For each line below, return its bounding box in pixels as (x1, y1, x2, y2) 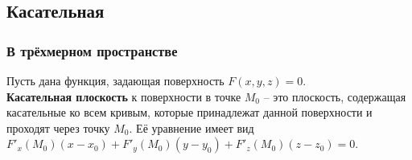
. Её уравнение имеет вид (129, 119, 254, 136)
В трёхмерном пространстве (6, 40, 178, 60)
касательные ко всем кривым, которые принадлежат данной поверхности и (6, 104, 373, 121)
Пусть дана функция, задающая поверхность (6, 72, 225, 88)
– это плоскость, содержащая (263, 88, 406, 105)
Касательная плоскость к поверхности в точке (6, 88, 241, 105)
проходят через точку (6, 119, 110, 136)
